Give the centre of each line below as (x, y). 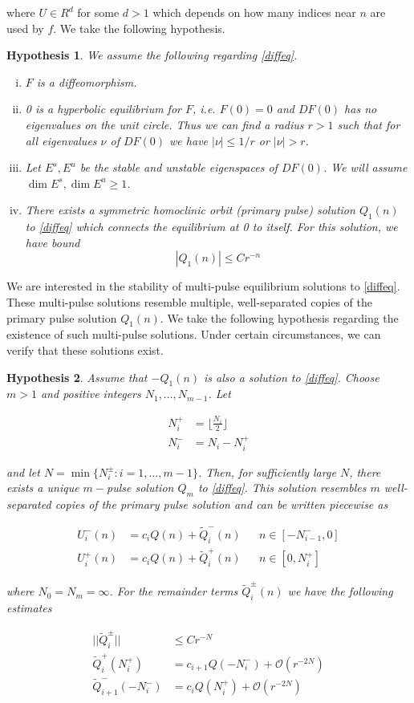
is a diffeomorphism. (87, 81)
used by (25, 28)
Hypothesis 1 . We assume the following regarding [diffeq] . (152, 55)
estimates (29, 608)
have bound (53, 242)
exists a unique (43, 488)
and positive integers (91, 394)
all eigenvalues (61, 140)
